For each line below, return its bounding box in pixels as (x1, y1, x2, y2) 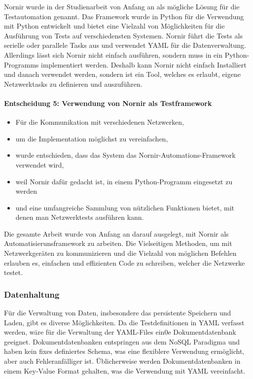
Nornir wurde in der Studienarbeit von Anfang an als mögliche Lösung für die (4, 1, 240, 11)
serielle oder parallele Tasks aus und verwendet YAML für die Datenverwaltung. (4, 40, 246, 50)
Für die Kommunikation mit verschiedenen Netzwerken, (15, 117, 184, 127)
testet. (4, 267, 23, 277)
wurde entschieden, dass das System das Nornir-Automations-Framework (15, 150, 236, 160)
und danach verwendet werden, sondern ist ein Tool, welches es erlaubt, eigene (4, 69, 241, 79)
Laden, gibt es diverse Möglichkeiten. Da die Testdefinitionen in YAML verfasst (4, 317, 245, 327)
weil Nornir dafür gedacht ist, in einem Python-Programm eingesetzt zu (15, 176, 233, 186)
